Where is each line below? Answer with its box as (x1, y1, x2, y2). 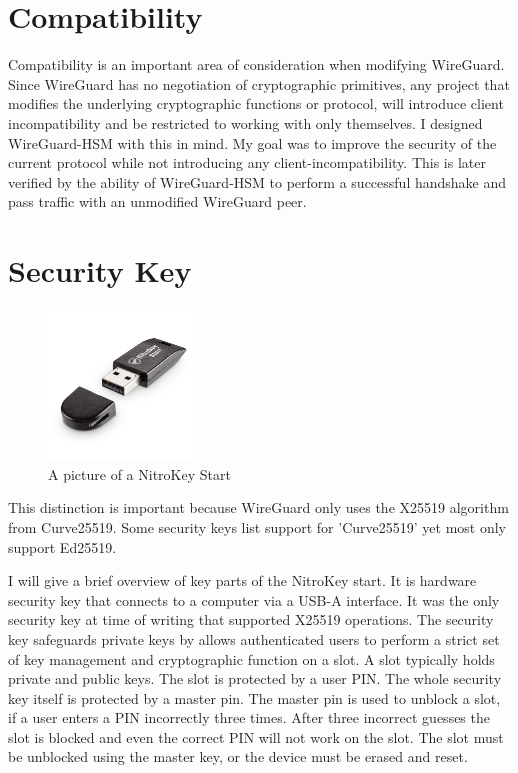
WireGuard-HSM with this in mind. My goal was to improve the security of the (8, 132, 497, 153)
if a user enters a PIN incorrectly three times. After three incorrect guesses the (8, 707, 490, 728)
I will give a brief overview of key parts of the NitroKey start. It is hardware (8, 570, 477, 591)
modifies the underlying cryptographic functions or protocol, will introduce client (8, 93, 504, 114)
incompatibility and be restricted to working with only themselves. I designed (8, 112, 483, 133)
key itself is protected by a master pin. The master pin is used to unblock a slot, (8, 687, 501, 708)
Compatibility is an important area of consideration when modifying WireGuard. (8, 54, 505, 75)
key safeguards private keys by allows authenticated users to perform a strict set (8, 628, 500, 649)
